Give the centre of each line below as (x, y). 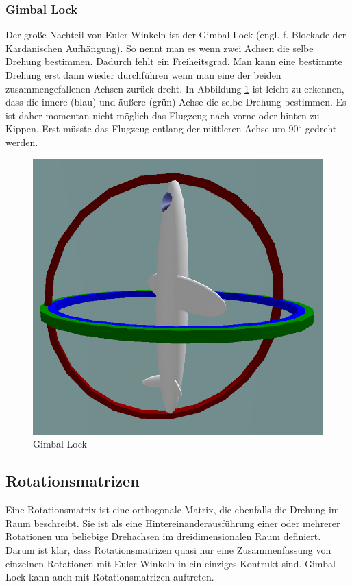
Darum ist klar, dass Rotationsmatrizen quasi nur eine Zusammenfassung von (168, 549)
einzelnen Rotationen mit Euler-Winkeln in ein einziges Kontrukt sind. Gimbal (171, 563)
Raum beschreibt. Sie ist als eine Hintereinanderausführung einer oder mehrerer (173, 523)
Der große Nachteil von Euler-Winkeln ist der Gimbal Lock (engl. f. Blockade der (176, 35)
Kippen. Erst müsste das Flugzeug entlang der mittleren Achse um (146, 129)
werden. (22, 142)
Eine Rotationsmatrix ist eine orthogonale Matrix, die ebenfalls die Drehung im (173, 510)
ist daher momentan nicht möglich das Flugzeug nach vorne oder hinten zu (163, 115)
